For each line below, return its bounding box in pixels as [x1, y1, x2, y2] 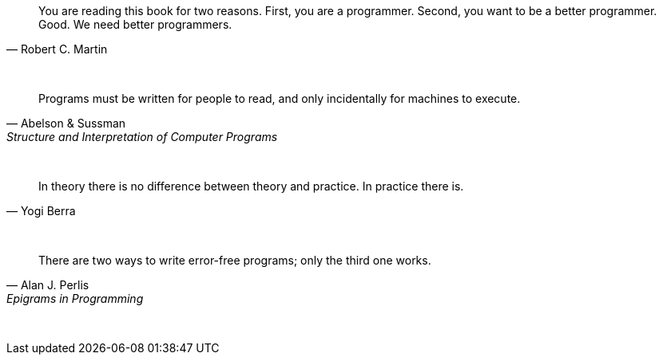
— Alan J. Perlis [6, 278, 89, 292]
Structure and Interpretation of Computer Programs [6, 130, 278, 143]
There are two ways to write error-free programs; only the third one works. [38, 253, 431, 267]
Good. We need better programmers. [38, 18, 232, 31]
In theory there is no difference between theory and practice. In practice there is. [38, 179, 464, 193]
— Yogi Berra [6, 204, 76, 218]
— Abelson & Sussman [6, 116, 126, 130]
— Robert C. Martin [6, 42, 108, 56]
